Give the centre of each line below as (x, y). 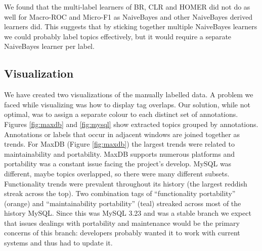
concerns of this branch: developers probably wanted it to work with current (122, 233)
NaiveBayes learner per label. (49, 46)
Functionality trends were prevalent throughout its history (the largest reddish (126, 183)
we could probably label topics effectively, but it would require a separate (118, 36)
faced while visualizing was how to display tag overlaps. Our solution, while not (127, 104)
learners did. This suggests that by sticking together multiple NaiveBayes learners (131, 26)
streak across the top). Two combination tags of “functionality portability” (120, 193)
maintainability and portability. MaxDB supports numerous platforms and (119, 153)
